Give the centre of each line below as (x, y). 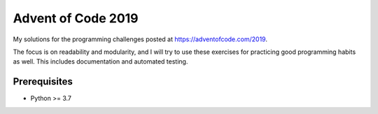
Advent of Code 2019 (76, 18)
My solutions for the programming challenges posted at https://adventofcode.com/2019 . (140, 39)
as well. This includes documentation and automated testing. (100, 62)
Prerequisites (43, 81)
